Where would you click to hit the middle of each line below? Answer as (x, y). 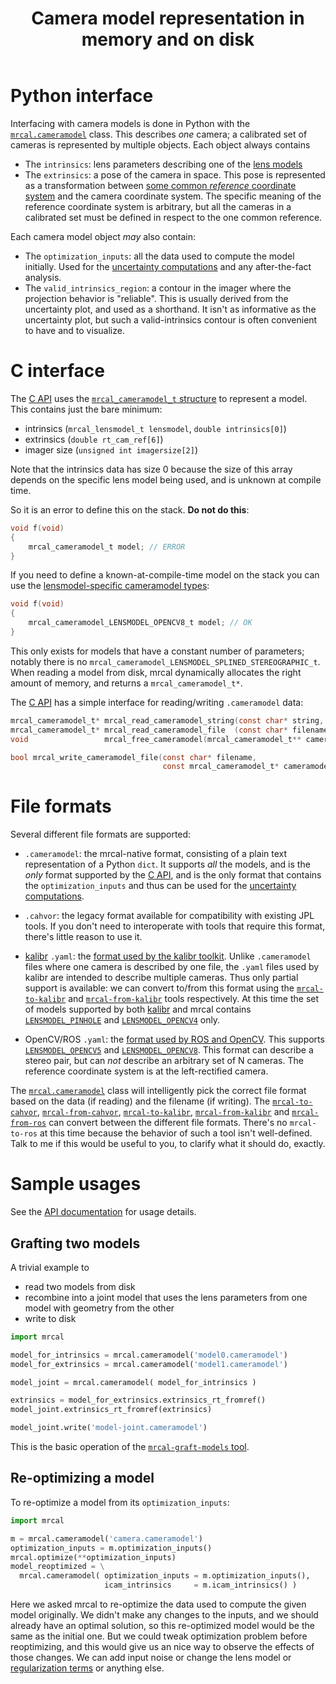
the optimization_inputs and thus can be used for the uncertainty (160, 886)
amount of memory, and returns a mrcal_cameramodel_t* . (126, 683)
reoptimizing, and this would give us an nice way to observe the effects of (162, 1646)
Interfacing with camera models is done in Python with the (130, 123)
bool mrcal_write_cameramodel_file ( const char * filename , (133, 757)
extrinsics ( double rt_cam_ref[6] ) (94, 439)
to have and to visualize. (74, 330)
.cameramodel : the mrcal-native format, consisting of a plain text (156, 854)
